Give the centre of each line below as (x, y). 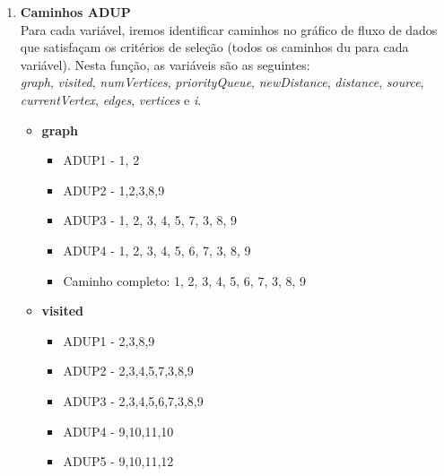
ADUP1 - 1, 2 (101, 160)
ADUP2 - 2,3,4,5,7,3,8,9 (128, 371)
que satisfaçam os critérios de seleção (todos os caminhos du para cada (214, 47)
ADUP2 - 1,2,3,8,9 (114, 190)
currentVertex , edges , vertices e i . (111, 99)
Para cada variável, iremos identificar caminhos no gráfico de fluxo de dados (229, 29)
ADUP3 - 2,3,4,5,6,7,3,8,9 (133, 400)
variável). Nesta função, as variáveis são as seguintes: (165, 64)
